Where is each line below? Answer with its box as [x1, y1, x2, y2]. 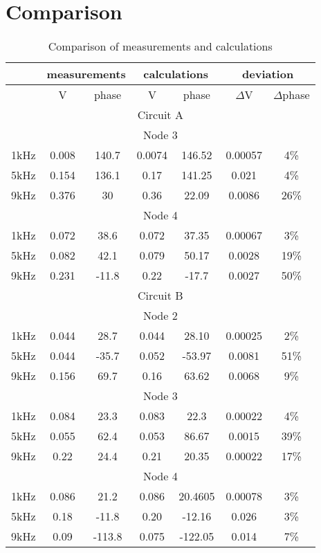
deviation [242, 66, 294, 82]
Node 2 [143, 307, 178, 324]
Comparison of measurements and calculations [48, 38, 273, 55]
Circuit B [137, 287, 183, 304]
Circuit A [137, 107, 183, 123]
